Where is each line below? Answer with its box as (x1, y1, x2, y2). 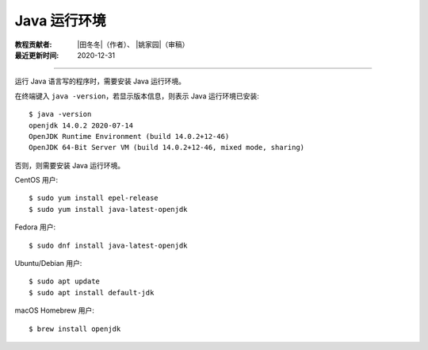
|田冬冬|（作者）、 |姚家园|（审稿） (77, 40, 189, 49)
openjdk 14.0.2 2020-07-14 (29, 121, 134, 130)
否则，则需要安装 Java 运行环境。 (14, 160, 125, 170)
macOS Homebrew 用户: (14, 306, 94, 315)
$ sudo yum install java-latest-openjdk (29, 205, 188, 213)
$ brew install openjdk (29, 324, 121, 333)
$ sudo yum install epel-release (29, 194, 159, 202)
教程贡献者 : (14, 40, 52, 49)
